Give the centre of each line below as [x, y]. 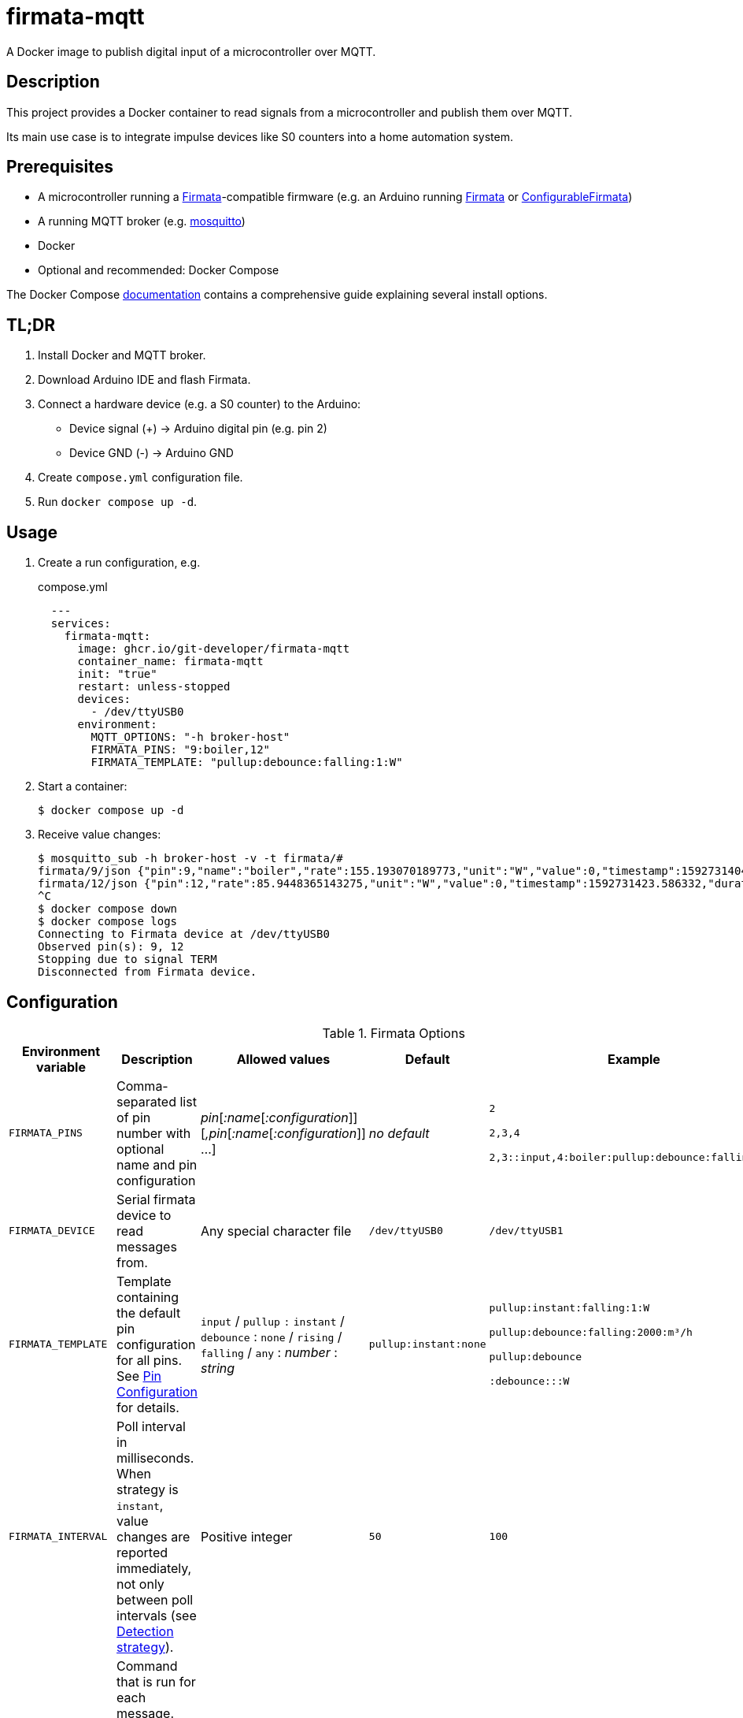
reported [142, 1552]
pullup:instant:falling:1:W [569, 1307]
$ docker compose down [108, 909]
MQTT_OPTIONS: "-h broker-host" [190, 737]
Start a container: [83, 786]
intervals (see [157, 1615]
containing [148, 1297]
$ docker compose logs [108, 922]
